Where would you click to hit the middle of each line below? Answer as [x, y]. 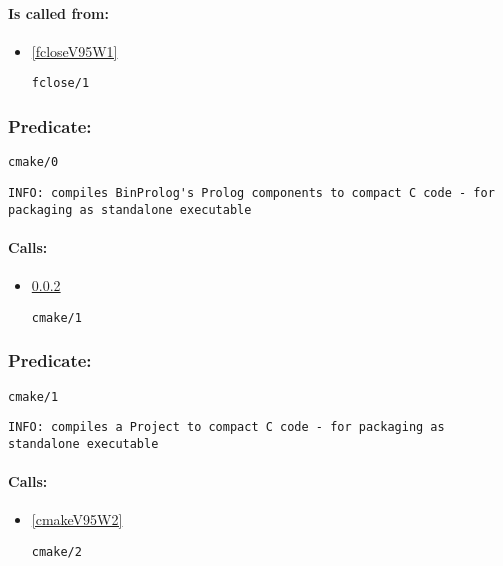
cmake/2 [56, 551]
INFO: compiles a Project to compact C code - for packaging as [226, 427]
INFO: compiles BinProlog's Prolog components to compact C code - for [251, 192]
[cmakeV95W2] [77, 519]
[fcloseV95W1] [74, 50]
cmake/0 [33, 162]
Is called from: [58, 12]
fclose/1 [60, 83]
